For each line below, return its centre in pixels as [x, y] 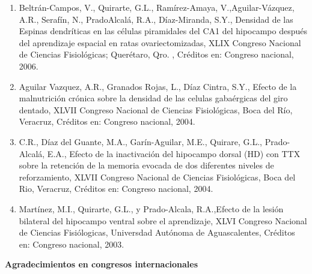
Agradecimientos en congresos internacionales [102, 264]
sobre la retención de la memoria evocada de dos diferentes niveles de [146, 165]
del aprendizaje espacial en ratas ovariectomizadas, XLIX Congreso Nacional [160, 42]
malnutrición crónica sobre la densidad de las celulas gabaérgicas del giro [153, 98]
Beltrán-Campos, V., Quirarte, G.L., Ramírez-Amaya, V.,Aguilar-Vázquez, [157, 7]
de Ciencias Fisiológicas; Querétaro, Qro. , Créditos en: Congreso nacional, [156, 54]
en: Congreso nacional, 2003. [72, 244]
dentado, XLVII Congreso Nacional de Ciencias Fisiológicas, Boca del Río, [156, 109]
